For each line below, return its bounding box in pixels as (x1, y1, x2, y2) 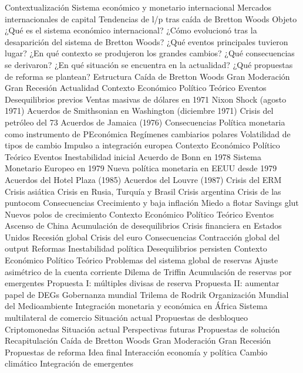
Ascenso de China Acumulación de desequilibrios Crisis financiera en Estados (5, 219, 282, 232)
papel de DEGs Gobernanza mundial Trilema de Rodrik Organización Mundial (5, 288, 289, 300)
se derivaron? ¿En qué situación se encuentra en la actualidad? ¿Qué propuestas (5, 58, 293, 70)
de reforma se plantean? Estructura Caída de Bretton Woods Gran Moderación (5, 70, 290, 82)
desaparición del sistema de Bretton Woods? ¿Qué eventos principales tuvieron (5, 35, 288, 48)
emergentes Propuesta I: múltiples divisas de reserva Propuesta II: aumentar (5, 277, 280, 289)
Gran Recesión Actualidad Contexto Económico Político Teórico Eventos (5, 82, 267, 94)
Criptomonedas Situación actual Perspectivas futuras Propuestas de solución (5, 323, 280, 335)
